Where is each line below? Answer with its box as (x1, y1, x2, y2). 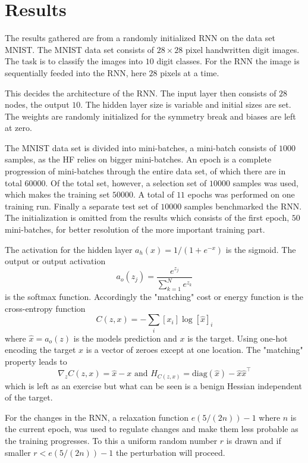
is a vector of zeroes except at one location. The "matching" (86, 343, 303, 356)
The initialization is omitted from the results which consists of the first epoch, (5, 211, 290, 224)
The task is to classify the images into (5, 55, 143, 67)
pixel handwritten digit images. (186, 43, 300, 55)
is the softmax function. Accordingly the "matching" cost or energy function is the (5, 290, 304, 303)
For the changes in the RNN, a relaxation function (5, 411, 188, 423)
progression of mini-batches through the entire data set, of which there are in (5, 165, 286, 177)
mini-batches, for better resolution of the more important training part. (5, 223, 265, 236)
